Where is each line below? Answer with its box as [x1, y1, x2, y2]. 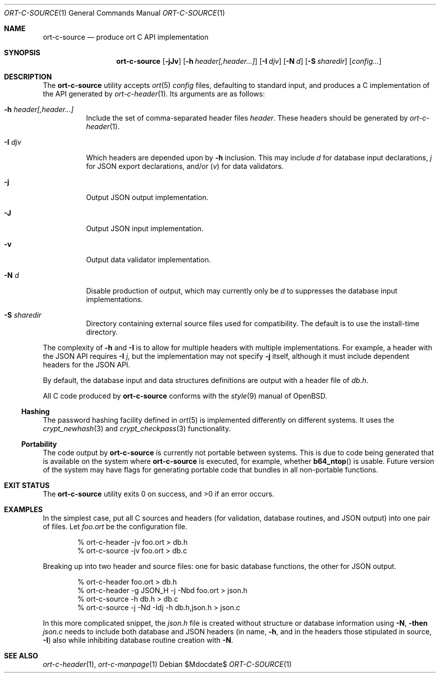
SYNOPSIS [4, 48, 41, 57]
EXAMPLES [4, 505, 43, 514]
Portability [21, 440, 57, 448]
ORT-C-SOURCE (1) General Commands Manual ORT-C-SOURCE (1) [4, 9, 225, 17]
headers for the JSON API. [43, 360, 131, 369]
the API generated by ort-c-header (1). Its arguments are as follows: [43, 89, 265, 98]
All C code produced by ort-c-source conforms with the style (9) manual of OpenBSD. [43, 392, 327, 400]
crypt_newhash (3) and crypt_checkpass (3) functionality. [43, 424, 231, 433]
